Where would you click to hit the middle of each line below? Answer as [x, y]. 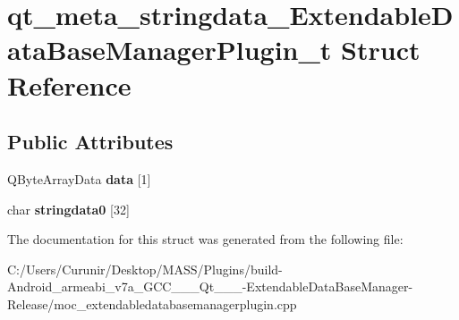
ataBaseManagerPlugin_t [170, 50]
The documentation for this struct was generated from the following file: [205, 239]
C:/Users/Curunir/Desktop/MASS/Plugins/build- [145, 269]
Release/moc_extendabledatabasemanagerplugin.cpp [152, 303]
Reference [69, 84]
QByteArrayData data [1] [79, 178]
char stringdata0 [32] [68, 209]
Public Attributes [90, 142]
